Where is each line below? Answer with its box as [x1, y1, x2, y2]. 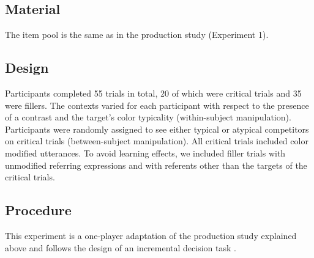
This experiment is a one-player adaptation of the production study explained [5, 229, 297, 241]
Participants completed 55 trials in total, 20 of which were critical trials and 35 [5, 87, 302, 99]
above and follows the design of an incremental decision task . [5, 241, 236, 254]
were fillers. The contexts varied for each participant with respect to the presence [5, 98, 309, 111]
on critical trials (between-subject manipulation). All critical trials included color [5, 135, 308, 147]
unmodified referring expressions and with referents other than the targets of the [5, 158, 307, 171]
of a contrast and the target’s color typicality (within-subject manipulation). [5, 111, 291, 123]
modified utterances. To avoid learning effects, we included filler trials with [5, 146, 286, 159]
